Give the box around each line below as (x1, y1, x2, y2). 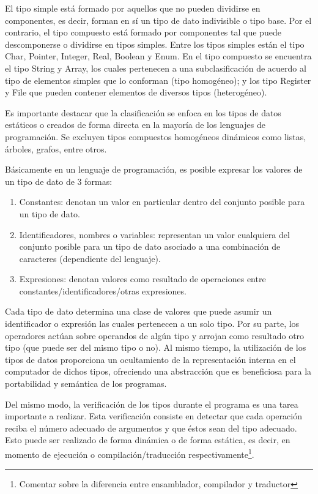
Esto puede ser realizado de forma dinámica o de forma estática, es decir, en (5, 433, 290, 446)
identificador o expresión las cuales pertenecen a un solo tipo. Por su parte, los (5, 317, 300, 330)
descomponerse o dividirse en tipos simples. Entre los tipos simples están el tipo (5, 37, 305, 50)
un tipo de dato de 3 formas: (5, 174, 113, 187)
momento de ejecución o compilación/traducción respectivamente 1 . (5, 446, 254, 460)
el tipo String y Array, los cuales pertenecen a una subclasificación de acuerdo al (5, 61, 306, 74)
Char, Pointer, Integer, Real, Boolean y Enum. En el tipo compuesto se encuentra (5, 50, 312, 62)
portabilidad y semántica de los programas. (5, 377, 167, 390)
